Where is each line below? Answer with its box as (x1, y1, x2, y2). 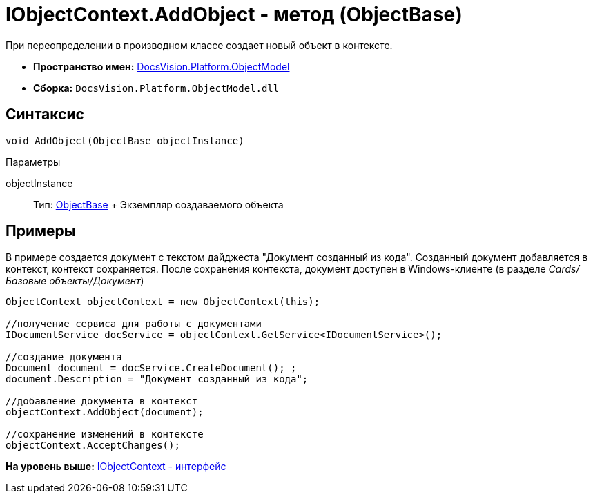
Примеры (6, 222, 76, 240)
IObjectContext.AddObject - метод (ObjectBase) (6, 3, 463, 26)
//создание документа (6, 351, 122, 363)
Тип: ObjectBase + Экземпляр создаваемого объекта (33, 198, 284, 211)
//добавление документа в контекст (6, 395, 198, 407)
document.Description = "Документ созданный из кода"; (6, 373, 309, 385)
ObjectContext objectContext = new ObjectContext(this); (6, 296, 320, 308)
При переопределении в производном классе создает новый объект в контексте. (6, 39, 393, 51)
